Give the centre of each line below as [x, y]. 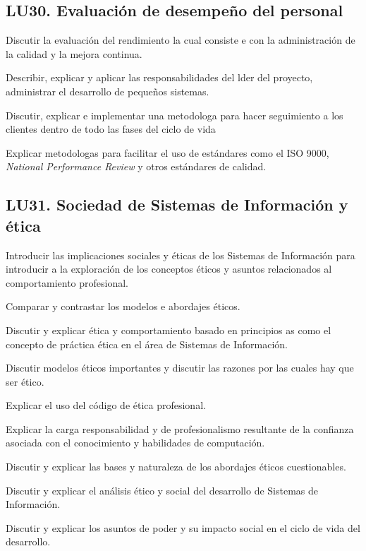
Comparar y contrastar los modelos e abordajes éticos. [123, 306]
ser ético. [25, 381]
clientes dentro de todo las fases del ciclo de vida [111, 129]
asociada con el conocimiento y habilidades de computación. [135, 443]
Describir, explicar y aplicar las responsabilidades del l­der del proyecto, [159, 77]
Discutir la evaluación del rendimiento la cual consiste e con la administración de [181, 40]
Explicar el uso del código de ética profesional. [106, 405]
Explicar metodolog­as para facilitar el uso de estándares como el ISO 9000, [167, 152]
